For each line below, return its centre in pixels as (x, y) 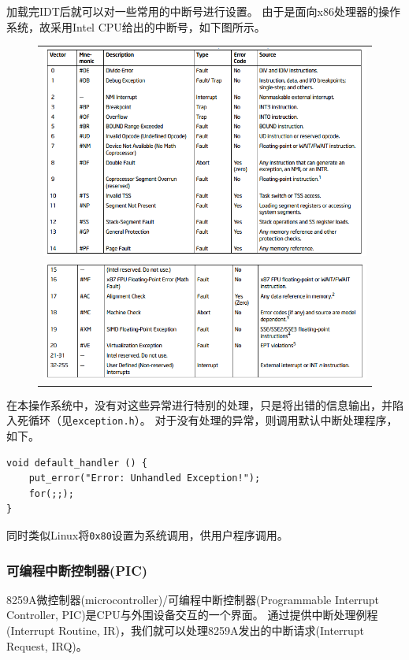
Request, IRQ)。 (47, 645)
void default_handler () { (77, 463)
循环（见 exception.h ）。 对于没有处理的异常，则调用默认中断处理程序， (213, 420)
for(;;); (51, 493)
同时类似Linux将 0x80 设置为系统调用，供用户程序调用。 (147, 535)
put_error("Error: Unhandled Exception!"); (145, 478)
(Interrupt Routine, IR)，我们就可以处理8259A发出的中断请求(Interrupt (186, 630)
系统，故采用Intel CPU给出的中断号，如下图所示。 (136, 26)
